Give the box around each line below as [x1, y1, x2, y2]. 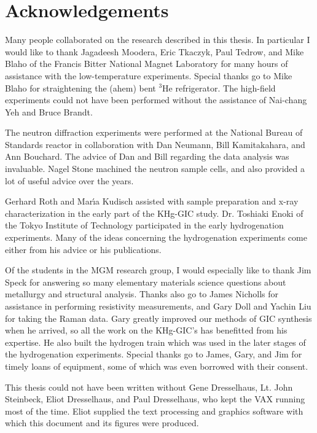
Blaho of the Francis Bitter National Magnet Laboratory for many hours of [5, 57, 288, 70]
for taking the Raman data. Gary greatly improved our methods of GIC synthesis [5, 311, 312, 324]
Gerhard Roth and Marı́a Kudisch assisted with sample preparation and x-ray [5, 195, 299, 208]
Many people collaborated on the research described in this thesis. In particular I [5, 33, 310, 46]
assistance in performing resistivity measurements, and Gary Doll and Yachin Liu [5, 300, 311, 312]
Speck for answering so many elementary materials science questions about [5, 275, 286, 288]
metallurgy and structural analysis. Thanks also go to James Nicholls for [5, 287, 279, 300]
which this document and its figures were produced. [5, 416, 199, 429]
